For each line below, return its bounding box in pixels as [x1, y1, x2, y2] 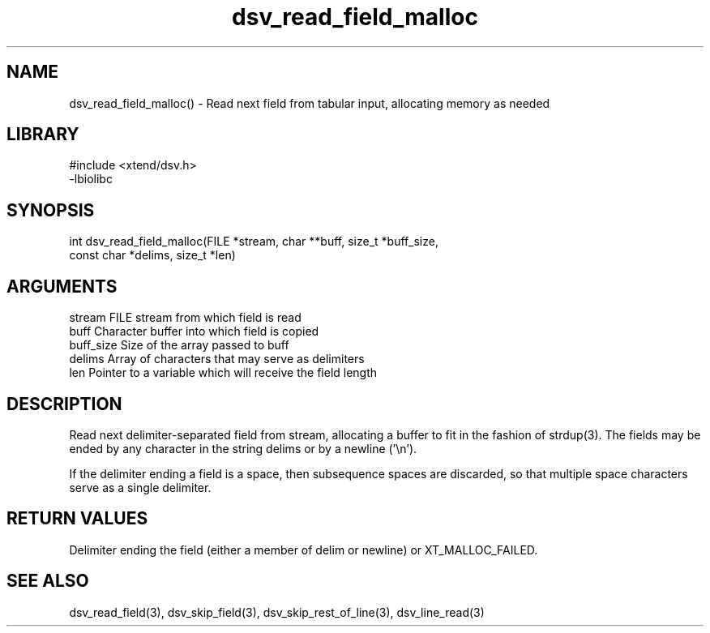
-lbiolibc [69, 172, 113, 186]
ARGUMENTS [6, 276, 118, 297]
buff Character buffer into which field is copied [69, 324, 319, 339]
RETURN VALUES [6, 508, 148, 529]
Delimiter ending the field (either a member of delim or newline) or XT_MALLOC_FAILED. [69, 542, 538, 557]
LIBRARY [6, 124, 79, 145]
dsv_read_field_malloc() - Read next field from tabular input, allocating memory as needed [69, 96, 550, 110]
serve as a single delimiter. [69, 480, 212, 494]
